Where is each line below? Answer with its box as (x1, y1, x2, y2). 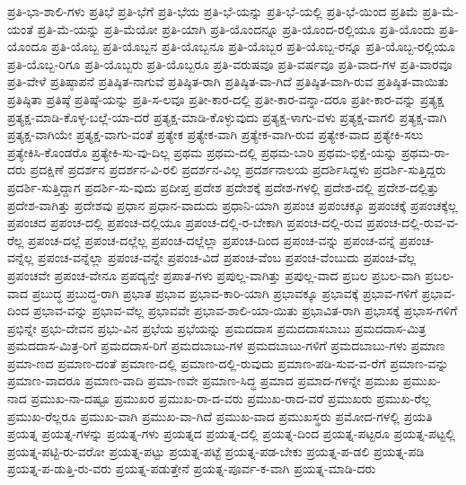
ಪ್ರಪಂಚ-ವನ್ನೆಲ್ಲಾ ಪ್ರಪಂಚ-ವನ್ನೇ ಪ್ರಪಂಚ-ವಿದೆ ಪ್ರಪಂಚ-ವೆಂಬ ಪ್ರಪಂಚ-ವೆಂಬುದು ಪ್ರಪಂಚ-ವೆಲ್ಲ (38, 248, 417, 267)
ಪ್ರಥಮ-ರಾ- (400, 142, 450, 161)
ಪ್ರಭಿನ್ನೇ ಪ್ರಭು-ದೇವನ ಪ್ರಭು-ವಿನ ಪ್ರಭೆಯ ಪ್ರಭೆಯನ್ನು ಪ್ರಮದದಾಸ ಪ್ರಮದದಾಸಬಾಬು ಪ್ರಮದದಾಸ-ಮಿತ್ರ (7, 318, 426, 337)
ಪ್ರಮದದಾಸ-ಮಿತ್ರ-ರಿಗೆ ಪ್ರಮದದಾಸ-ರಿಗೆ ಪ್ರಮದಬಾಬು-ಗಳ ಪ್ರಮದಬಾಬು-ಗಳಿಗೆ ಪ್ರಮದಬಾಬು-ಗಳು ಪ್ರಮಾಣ (7, 336, 445, 355)
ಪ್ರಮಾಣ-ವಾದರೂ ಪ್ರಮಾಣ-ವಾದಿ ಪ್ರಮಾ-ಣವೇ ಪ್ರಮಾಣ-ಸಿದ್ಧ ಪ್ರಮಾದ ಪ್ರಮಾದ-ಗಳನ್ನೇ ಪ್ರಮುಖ (7, 371, 400, 390)
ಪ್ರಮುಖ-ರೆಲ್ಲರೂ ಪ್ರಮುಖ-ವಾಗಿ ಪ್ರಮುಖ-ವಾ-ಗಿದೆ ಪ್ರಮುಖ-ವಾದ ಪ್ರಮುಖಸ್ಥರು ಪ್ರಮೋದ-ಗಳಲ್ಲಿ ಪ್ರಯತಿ (7, 406, 433, 425)
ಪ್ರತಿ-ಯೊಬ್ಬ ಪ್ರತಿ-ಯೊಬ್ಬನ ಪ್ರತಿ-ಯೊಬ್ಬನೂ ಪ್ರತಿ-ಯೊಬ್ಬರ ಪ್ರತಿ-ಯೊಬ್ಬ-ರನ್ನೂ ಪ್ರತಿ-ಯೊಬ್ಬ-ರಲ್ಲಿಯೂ (51, 37, 456, 56)
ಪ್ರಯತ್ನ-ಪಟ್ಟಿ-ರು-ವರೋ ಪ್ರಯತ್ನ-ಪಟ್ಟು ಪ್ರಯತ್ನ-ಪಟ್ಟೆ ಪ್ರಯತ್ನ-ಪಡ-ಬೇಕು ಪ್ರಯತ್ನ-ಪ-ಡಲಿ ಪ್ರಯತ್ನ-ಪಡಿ (7, 441, 425, 460)
